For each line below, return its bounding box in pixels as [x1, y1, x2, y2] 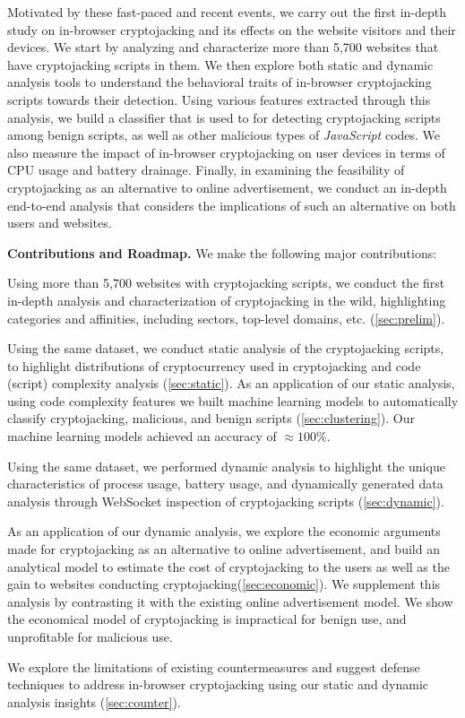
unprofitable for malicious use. [7, 627, 173, 645]
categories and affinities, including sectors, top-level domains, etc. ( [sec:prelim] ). [7, 308, 445, 327]
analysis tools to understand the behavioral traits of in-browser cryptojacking [7, 73, 432, 91]
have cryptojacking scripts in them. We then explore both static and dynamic [7, 55, 434, 74]
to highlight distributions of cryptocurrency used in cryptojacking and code [7, 356, 421, 375]
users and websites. [7, 213, 112, 232]
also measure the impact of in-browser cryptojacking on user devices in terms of [7, 143, 445, 161]
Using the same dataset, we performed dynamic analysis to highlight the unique [7, 456, 445, 475]
